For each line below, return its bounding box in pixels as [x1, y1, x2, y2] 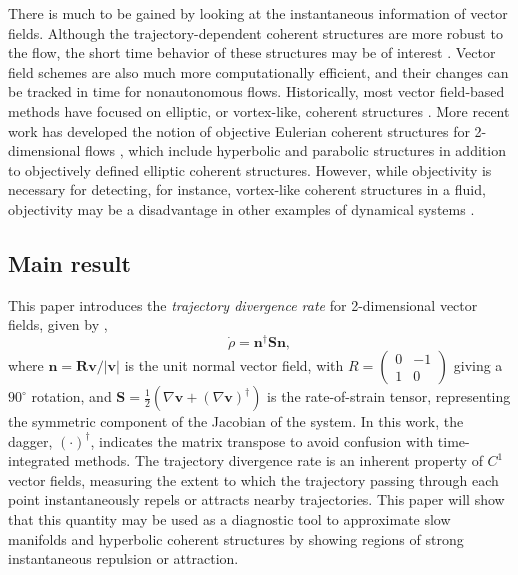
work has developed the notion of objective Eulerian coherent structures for [8, 120, 470, 141]
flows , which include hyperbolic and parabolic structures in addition [85, 140, 506, 161]
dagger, [8, 430, 53, 451]
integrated [8, 450, 70, 471]
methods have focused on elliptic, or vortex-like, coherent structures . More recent [8, 100, 510, 121]
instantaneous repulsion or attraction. [8, 548, 239, 569]
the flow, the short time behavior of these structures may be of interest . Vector [8, 42, 496, 63]
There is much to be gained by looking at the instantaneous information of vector [8, 3, 508, 23]
